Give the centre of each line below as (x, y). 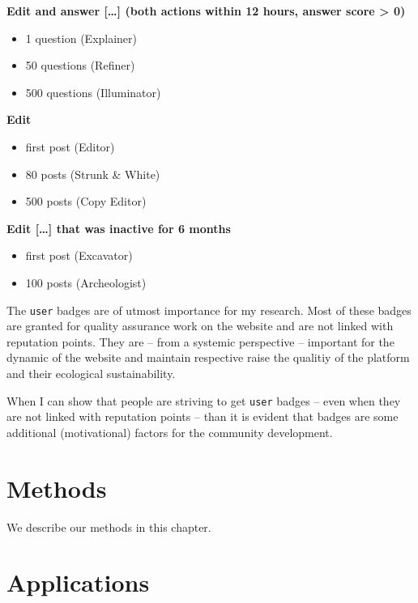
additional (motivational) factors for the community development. (170, 432)
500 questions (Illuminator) (93, 92)
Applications (78, 582)
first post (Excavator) (79, 255)
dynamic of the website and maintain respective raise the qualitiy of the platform (208, 357)
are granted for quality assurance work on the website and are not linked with (200, 326)
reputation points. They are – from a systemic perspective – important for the (200, 341)
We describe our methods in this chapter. (109, 527)
